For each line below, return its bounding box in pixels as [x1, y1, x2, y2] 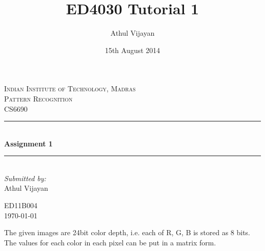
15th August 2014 [104, 44, 161, 55]
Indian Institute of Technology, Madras [4, 83, 136, 94]
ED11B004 [4, 200, 38, 211]
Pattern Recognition [4, 93, 73, 104]
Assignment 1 [4, 138, 53, 148]
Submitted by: [4, 172, 46, 183]
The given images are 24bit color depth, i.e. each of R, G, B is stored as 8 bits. [4, 227, 250, 238]
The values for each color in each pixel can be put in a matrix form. [4, 237, 216, 247]
